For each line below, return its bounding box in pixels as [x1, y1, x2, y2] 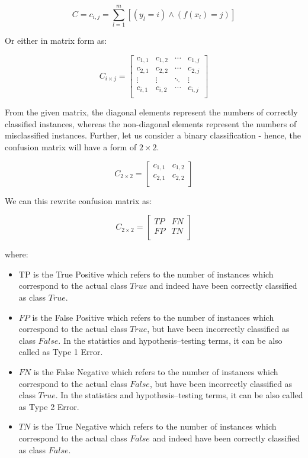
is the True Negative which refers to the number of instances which [33, 420, 277, 433]
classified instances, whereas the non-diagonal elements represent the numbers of [5, 117, 297, 130]
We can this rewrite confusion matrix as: [5, 194, 152, 207]
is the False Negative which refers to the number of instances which [33, 365, 278, 378]
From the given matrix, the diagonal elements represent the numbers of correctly [5, 106, 298, 118]
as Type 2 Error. [18, 400, 79, 412]
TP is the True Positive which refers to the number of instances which [18, 267, 274, 280]
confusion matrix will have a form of [5, 141, 137, 153]
